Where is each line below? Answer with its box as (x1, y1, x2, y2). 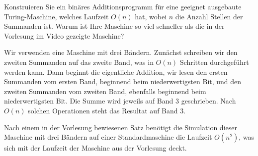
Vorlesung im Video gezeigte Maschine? (4, 30, 124, 41)
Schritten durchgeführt (179, 56, 249, 67)
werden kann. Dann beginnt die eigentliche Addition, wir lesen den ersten (4, 66, 228, 77)
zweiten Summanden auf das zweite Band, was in (4, 56, 154, 67)
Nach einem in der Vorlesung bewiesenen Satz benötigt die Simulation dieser (4, 122, 237, 132)
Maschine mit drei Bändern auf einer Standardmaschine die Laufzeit (4, 132, 212, 142)
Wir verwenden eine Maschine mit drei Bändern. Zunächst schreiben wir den (4, 47, 238, 57)
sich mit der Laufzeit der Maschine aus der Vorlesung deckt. (4, 143, 187, 153)
